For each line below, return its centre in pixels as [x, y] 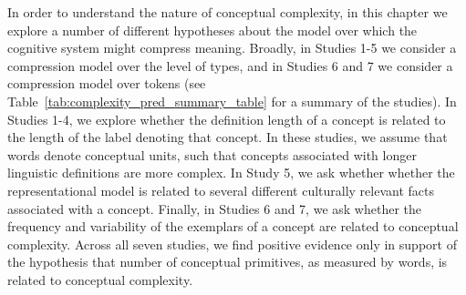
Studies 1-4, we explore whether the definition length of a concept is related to [227, 119]
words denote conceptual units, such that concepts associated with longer [212, 154]
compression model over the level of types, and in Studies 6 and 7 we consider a [230, 65]
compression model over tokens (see [107, 83]
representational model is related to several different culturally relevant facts [221, 190]
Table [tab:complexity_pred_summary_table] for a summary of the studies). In [232, 101]
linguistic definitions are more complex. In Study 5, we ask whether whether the [231, 173]
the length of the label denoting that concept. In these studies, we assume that [228, 137]
